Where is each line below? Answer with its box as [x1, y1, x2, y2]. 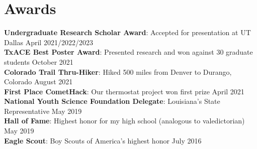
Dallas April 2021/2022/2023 [4, 37, 93, 47]
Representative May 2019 [4, 105, 82, 116]
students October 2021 [4, 56, 73, 67]
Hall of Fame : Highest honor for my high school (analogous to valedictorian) [4, 115, 245, 126]
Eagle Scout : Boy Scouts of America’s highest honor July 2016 [4, 135, 202, 145]
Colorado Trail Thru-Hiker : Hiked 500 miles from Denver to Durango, [4, 66, 232, 77]
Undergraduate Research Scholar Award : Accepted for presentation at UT [4, 27, 251, 38]
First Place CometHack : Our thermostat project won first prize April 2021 [4, 86, 244, 96]
